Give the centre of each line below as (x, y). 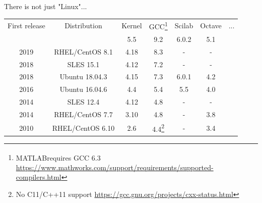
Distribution (83, 26)
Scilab (184, 26)
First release (26, 26)
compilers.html (39, 177)
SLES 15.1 (83, 64)
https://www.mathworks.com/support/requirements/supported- (115, 167)
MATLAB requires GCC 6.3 (58, 157)
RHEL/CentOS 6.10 (83, 128)
